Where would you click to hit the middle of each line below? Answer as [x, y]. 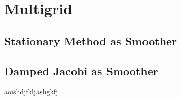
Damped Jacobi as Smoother [81, 70]
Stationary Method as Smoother [91, 40]
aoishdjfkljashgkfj [31, 92]
